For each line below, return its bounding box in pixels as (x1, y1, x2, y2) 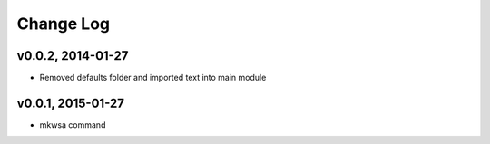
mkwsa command (39, 119, 106, 130)
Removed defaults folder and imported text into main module (39, 72, 267, 83)
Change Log (16, 14, 111, 34)
